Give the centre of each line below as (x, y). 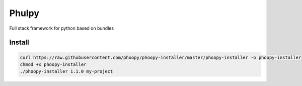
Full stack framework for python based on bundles (62, 28)
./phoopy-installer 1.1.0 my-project (66, 71)
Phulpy (24, 13)
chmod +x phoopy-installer (53, 64)
